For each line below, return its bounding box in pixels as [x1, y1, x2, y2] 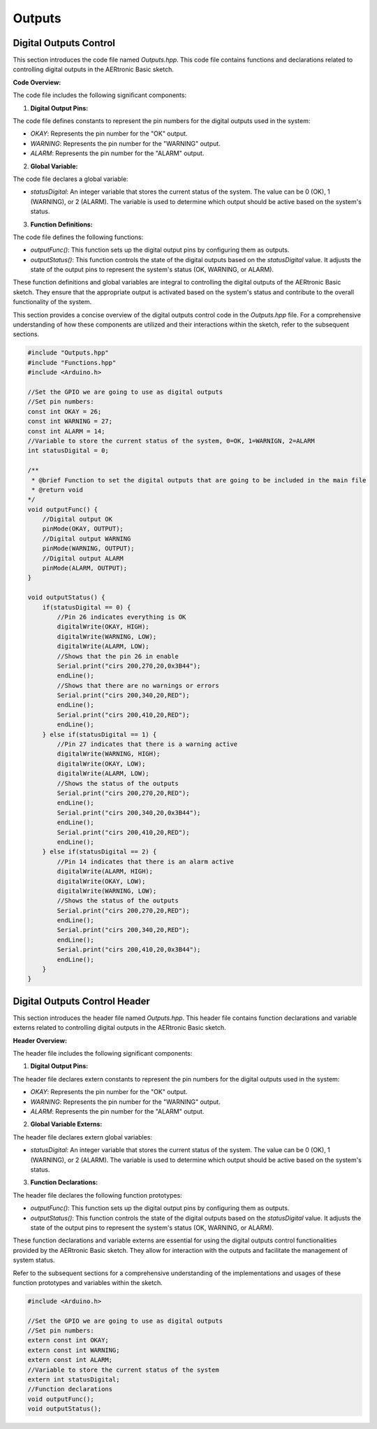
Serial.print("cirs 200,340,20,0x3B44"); [57, 808, 201, 817]
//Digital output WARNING [42, 535, 131, 543]
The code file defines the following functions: [13, 233, 144, 241]
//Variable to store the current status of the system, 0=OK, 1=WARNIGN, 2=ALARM [27, 437, 316, 445]
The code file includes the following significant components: [13, 91, 187, 99]
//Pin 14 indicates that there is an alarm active [57, 857, 234, 866]
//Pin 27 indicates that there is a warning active [57, 740, 238, 748]
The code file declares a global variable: [13, 175, 128, 183]
